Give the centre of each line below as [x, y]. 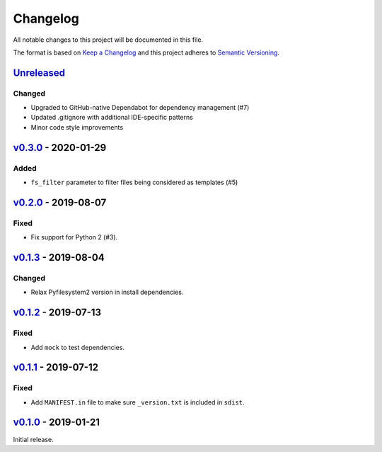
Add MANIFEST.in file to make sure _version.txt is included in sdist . [138, 402]
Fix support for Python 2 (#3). [74, 237]
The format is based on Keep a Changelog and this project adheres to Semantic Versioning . [146, 52]
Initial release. [33, 439]
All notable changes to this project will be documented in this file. [108, 40]
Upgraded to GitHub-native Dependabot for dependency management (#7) [140, 108]
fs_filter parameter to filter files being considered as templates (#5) [134, 182]
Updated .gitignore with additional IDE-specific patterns [112, 118]
